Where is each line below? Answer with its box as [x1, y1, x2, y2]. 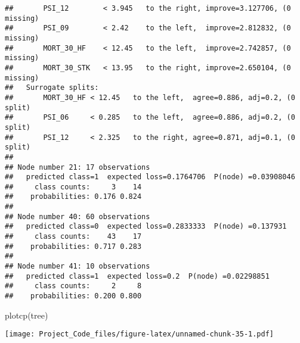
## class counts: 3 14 [5, 182, 142, 191]
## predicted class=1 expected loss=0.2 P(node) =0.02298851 [5, 272, 270, 280]
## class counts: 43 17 [5, 232, 142, 241]
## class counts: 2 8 [5, 282, 142, 291]
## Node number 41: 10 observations [5, 262, 150, 271]
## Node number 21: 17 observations [5, 163, 150, 171]
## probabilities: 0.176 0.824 [5, 192, 142, 201]
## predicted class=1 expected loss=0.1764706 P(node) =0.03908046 [5, 173, 295, 182]
